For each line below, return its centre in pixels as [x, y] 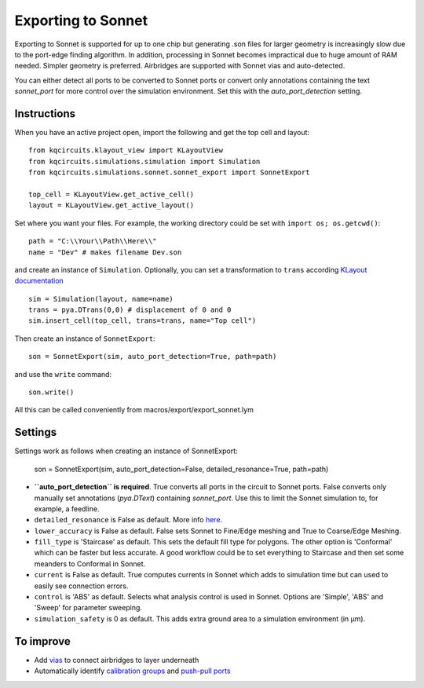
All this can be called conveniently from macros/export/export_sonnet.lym [134, 410]
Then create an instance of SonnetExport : [85, 339]
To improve [42, 641]
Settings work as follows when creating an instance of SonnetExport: [126, 451]
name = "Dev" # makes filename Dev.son [105, 252]
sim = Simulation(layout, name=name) [101, 299]
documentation [39, 281]
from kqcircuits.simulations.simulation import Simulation [144, 161]
